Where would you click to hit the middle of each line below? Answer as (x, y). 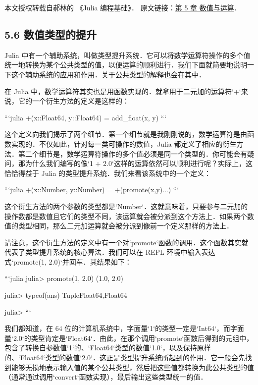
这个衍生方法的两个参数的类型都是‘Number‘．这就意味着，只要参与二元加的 (126, 206)
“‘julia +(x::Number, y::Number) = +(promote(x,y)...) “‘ (92, 190)
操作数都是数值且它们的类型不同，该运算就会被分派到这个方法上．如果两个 (126, 216)
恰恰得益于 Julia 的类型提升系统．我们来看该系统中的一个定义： (108, 173)
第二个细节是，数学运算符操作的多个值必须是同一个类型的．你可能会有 (132, 153)
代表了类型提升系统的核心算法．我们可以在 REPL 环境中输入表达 (110, 252)
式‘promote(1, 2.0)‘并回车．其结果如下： (68, 261)
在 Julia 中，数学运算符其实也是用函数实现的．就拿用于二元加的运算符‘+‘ (123, 91)
